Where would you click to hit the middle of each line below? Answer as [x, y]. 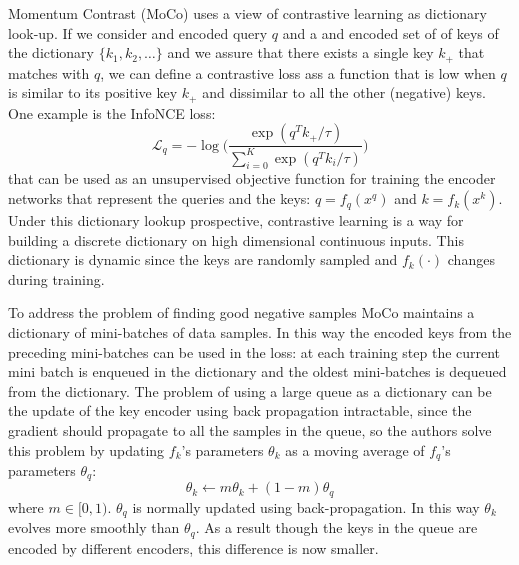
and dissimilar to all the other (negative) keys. [344, 92]
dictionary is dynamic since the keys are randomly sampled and [203, 259]
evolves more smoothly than [94, 527]
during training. [56, 278]
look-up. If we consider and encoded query [138, 32]
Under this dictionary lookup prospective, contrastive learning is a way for [236, 220]
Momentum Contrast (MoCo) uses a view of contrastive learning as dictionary [247, 13]
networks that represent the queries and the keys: [159, 198]
